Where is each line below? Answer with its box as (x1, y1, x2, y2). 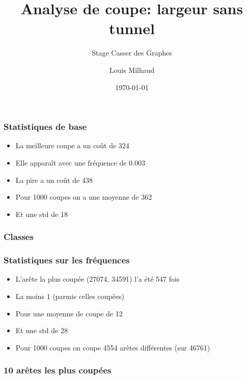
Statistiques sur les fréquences (4, 254, 130, 266)
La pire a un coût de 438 (15, 174, 93, 185)
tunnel (109, 18, 155, 39)
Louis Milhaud (109, 64, 155, 75)
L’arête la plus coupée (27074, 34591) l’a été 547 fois (15, 274, 180, 284)
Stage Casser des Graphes (92, 47, 172, 58)
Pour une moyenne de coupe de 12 (15, 308, 123, 318)
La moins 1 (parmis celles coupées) (15, 291, 125, 302)
